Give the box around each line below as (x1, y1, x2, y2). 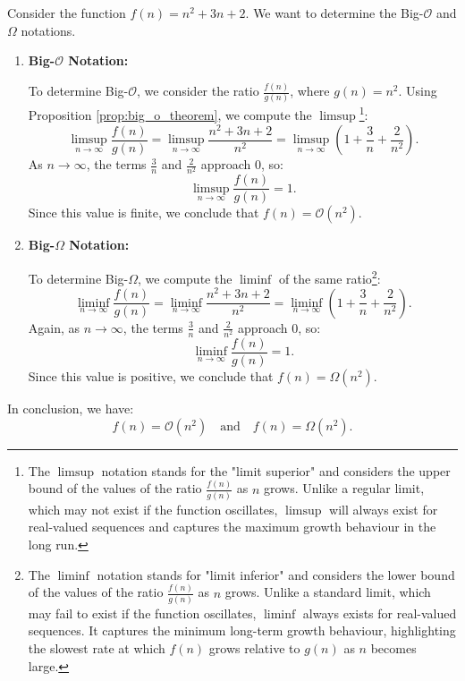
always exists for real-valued (302, 603, 457, 622)
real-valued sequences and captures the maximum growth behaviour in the (28, 517, 436, 536)
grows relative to (208, 639, 300, 657)
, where (290, 81, 330, 100)
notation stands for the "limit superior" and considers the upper (101, 461, 451, 480)
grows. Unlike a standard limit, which (224, 583, 431, 601)
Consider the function (7, 4, 126, 21)
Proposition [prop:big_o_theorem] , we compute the (28, 106, 312, 124)
